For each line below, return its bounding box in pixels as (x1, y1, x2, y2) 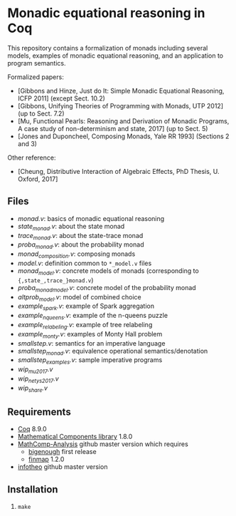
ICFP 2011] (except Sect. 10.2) (17, 94, 105, 103)
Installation (7, 483, 58, 495)
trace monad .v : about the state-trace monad (17, 231, 144, 242)
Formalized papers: (7, 73, 64, 81)
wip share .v (17, 383, 48, 393)
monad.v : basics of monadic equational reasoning (17, 214, 165, 222)
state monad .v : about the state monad (17, 222, 125, 232)
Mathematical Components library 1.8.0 (17, 433, 133, 441)
